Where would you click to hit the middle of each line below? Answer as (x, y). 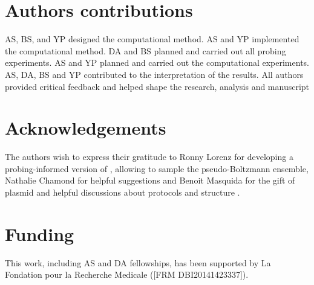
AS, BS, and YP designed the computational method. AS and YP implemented (152, 39)
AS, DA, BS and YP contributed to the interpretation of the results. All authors (154, 74)
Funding (40, 233)
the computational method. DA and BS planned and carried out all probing (146, 50)
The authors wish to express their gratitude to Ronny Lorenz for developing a (149, 157)
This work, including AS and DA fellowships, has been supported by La (138, 262)
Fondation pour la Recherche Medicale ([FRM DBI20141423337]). (127, 274)
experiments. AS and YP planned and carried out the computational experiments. (157, 62)
